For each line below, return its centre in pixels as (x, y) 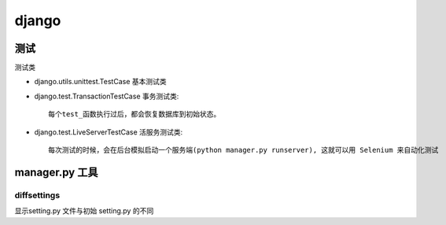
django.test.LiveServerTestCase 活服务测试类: (109, 132)
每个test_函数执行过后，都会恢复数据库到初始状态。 (135, 114)
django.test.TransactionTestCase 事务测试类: (107, 96)
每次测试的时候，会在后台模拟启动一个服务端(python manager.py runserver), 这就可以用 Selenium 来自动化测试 (243, 150)
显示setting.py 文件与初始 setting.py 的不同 (84, 211)
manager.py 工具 (56, 172)
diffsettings (37, 195)
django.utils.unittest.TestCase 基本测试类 (100, 82)
